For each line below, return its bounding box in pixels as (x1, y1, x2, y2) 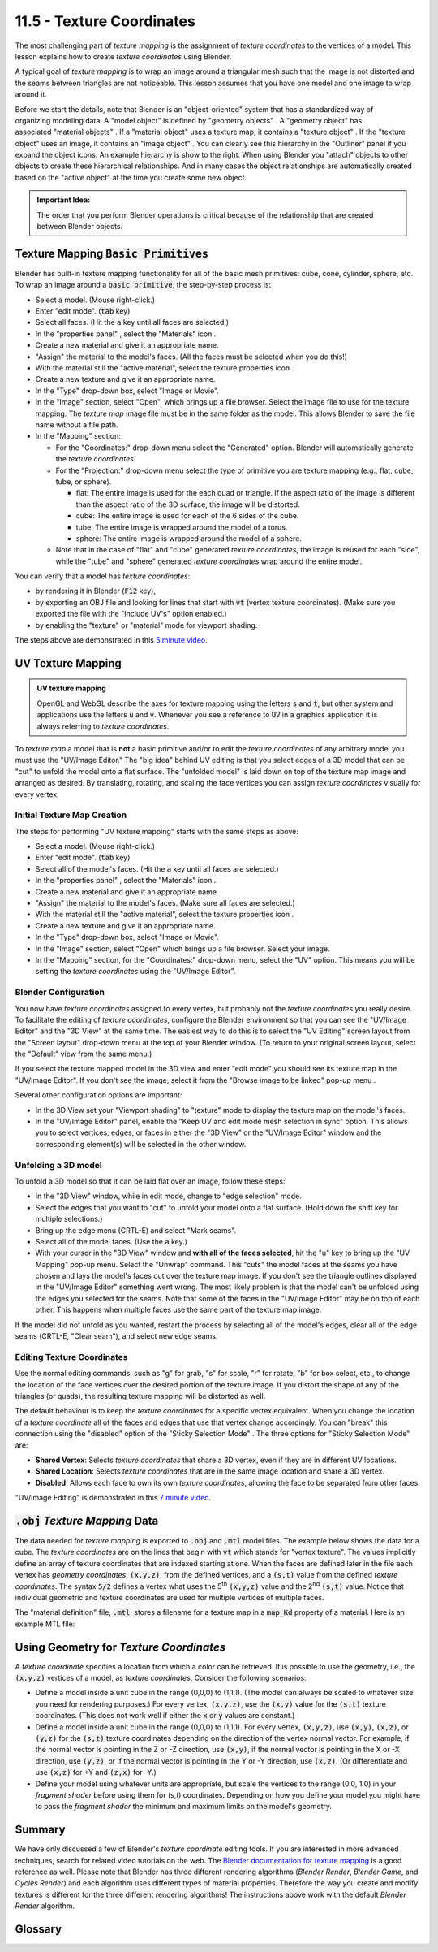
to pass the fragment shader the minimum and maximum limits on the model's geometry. (35, 1802, 333, 1811)
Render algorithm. (15, 1901, 75, 1911)
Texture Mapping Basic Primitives (15, 246, 208, 260)
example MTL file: (15, 1619, 75, 1629)
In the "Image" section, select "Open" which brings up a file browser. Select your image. (35, 943, 330, 954)
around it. (15, 89, 48, 99)
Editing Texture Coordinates (15, 1351, 128, 1362)
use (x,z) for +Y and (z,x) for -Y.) (35, 1768, 157, 1777)
